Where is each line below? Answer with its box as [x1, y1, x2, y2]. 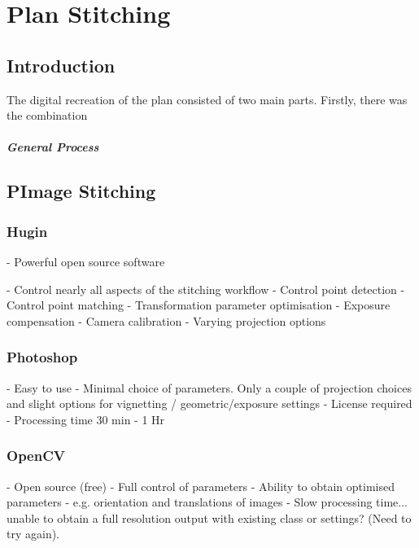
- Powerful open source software [7, 252, 165, 270]
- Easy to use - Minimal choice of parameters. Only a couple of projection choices [7, 379, 412, 396]
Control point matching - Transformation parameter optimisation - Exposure [7, 296, 391, 313]
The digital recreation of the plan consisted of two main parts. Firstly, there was [7, 90, 408, 107]
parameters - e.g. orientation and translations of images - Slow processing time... [7, 493, 408, 511]
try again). [7, 525, 60, 542]
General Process [7, 138, 99, 156]
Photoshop [7, 347, 78, 367]
